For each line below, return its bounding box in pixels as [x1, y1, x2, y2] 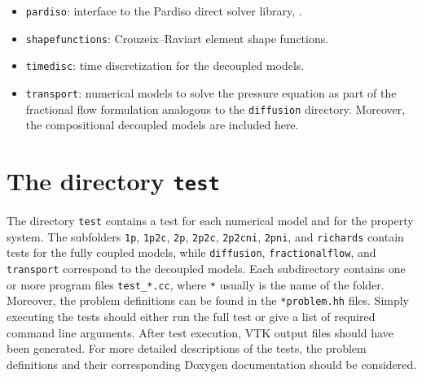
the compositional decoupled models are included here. [25, 116, 299, 133]
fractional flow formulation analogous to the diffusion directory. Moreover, [25, 100, 406, 117]
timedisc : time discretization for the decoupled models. [25, 57, 305, 74]
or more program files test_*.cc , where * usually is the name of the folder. [7, 276, 385, 293]
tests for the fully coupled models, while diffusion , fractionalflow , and [7, 244, 376, 261]
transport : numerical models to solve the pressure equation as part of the [25, 84, 397, 101]
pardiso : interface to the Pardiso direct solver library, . [25, 2, 302, 19]
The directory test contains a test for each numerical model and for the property [7, 212, 414, 229]
